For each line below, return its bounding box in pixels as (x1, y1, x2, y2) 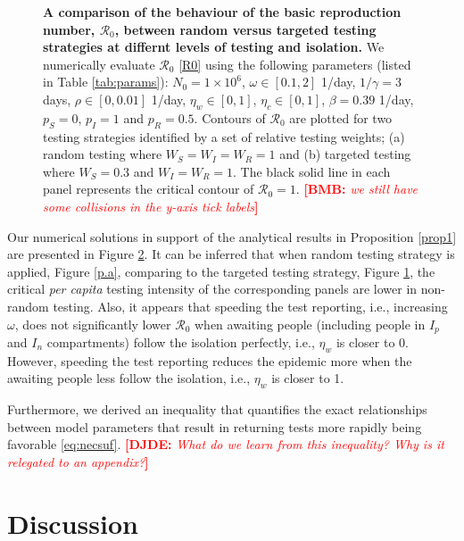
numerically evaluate (43, 54, 155, 73)
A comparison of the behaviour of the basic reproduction (43, 3, 402, 21)
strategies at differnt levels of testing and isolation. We (43, 37, 385, 56)
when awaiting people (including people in (194, 314, 426, 333)
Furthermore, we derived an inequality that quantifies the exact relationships (7, 400, 427, 419)
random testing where (43, 145, 162, 163)
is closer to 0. (336, 332, 409, 351)
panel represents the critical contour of (43, 179, 254, 198)
